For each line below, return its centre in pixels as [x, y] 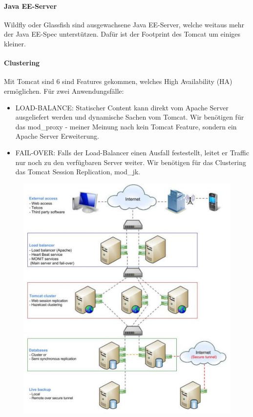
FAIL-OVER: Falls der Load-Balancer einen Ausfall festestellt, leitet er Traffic [132, 152]
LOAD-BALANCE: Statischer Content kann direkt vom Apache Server [122, 107]
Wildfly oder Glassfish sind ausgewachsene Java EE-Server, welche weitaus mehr [124, 24]
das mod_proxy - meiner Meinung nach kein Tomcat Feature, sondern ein [126, 126]
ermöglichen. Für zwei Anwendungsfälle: [64, 91]
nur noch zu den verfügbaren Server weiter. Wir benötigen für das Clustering [131, 162]
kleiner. [15, 43]
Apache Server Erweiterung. [57, 136]
